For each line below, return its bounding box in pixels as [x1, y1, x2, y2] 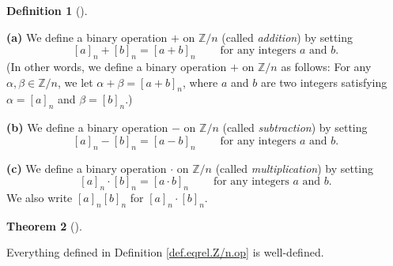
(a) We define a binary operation [6, 28, 168, 45]
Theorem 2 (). [6, 217, 82, 234]
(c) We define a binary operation [6, 159, 167, 176]
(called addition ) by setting [221, 28, 353, 45]
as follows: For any [281, 58, 372, 74]
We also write [6, 189, 73, 205]
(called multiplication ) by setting [215, 159, 374, 176]
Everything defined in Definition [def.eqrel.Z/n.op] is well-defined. [6, 244, 324, 260]
